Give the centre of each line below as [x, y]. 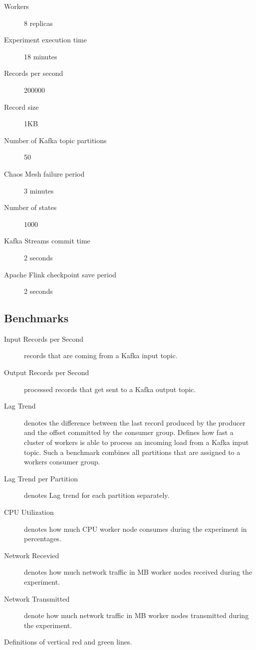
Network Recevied [32, 555]
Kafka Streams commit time [47, 241]
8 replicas [38, 23]
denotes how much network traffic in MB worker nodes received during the [138, 572]
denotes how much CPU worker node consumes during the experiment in [135, 529]
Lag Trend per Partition [41, 478]
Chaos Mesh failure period [44, 173]
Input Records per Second [44, 338]
